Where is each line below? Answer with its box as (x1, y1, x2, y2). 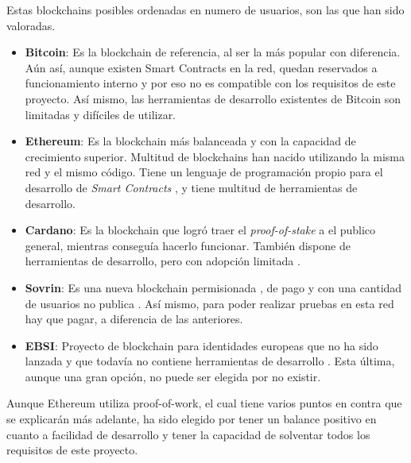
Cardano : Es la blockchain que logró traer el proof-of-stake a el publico (25, 222, 376, 238)
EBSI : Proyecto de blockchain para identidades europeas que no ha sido (25, 337, 378, 353)
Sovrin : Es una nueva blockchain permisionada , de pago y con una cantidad (25, 279, 402, 295)
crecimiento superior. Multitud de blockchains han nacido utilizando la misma (25, 148, 405, 164)
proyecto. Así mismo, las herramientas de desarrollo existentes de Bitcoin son (25, 90, 401, 106)
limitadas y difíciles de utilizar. (25, 106, 176, 122)
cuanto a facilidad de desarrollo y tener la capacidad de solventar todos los (6, 426, 370, 442)
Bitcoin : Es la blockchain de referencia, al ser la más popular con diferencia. (25, 44, 401, 60)
